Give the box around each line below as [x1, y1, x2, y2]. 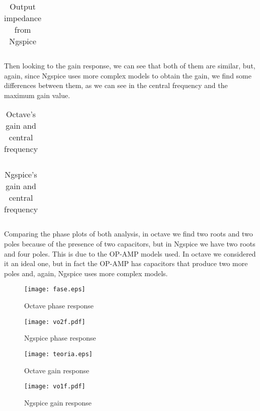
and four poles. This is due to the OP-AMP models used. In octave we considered [4, 248, 256, 259]
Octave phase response [24, 300, 94, 310]
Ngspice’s [5, 169, 37, 181]
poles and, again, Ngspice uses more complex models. [4, 268, 168, 278]
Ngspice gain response [24, 397, 92, 407]
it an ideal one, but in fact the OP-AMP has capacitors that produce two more [4, 258, 248, 269]
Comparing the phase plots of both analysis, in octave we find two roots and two [4, 228, 253, 239]
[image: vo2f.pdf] [24, 318, 85, 325]
